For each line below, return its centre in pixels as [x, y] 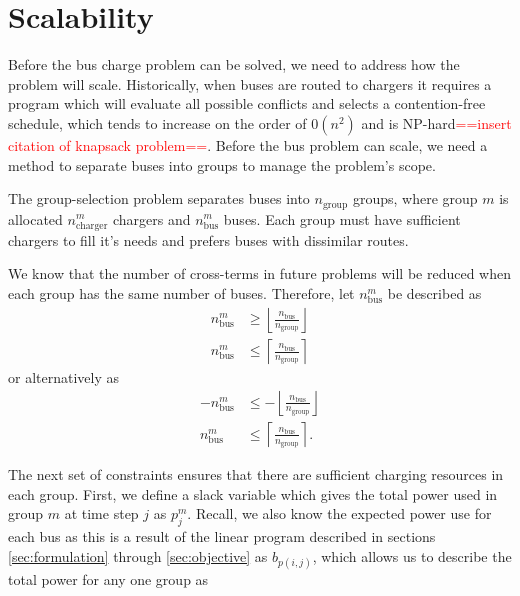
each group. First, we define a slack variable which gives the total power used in [253, 493]
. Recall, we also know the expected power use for [339, 513]
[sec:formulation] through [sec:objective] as [138, 555]
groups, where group [415, 198]
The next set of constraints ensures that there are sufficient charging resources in [256, 474]
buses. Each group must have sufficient [342, 218]
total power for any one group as [108, 578]
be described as [434, 292]
